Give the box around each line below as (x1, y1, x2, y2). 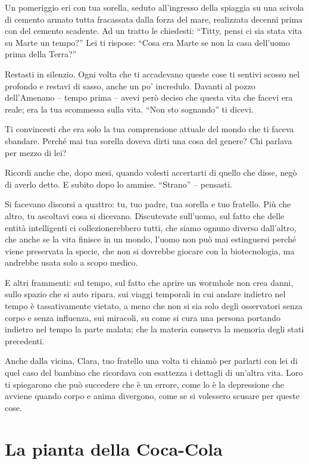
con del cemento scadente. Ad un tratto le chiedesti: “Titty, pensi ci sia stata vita (5, 24, 302, 37)
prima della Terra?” (5, 48, 77, 60)
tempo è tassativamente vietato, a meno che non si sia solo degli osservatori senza (5, 300, 302, 312)
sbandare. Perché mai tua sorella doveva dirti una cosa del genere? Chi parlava (5, 134, 292, 147)
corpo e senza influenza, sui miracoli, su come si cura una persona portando (5, 311, 280, 323)
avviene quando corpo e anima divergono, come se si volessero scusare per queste (5, 390, 299, 402)
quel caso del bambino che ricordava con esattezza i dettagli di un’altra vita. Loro (5, 366, 303, 379)
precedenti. (5, 334, 45, 347)
